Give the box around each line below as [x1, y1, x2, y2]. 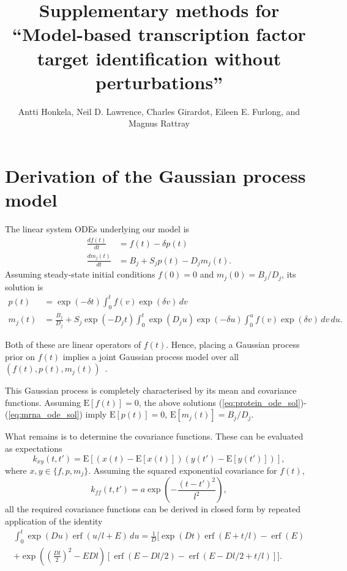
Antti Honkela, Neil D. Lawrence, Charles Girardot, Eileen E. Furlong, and [18, 105, 300, 117]
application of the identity [5, 515, 103, 528]
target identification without [37, 45, 282, 70]
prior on [5, 350, 35, 363]
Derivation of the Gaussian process [5, 163, 306, 188]
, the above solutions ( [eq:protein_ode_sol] [138, 396, 300, 408]
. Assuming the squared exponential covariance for [88, 463, 277, 476]
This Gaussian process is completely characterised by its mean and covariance [5, 384, 297, 397]
